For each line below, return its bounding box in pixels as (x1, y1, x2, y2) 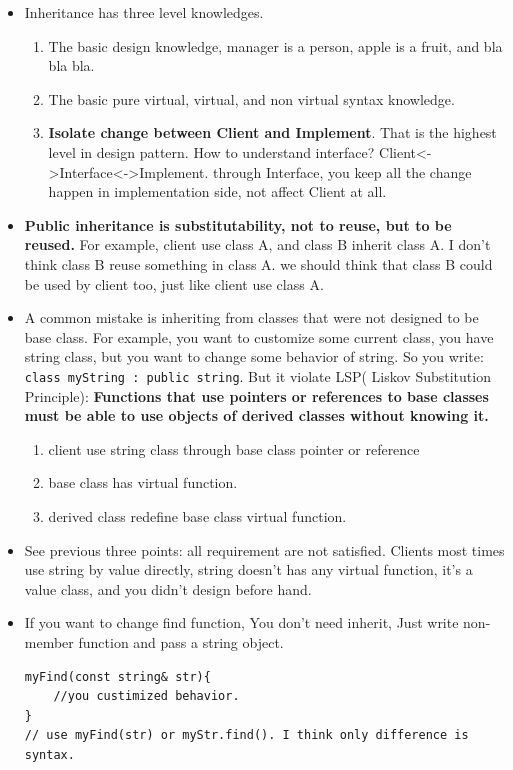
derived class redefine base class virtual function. (48, 505, 347, 526)
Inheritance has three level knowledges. (24, 2, 264, 22)
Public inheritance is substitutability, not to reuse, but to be (24, 214, 452, 235)
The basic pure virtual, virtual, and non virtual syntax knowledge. (48, 88, 455, 109)
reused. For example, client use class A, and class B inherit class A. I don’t (24, 234, 491, 255)
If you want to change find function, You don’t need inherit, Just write (24, 612, 459, 633)
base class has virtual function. (48, 472, 238, 493)
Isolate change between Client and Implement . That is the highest (48, 122, 497, 143)
